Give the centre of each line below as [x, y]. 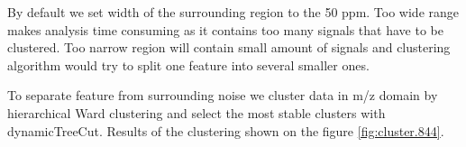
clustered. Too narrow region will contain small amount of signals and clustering [229, 47]
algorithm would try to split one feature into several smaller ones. [188, 64]
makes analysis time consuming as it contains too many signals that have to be [225, 29]
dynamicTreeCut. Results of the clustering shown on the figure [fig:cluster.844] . [226, 130]
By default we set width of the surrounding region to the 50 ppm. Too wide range [233, 12]
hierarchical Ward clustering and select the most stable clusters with [196, 112]
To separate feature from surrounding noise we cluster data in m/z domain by [223, 95]
